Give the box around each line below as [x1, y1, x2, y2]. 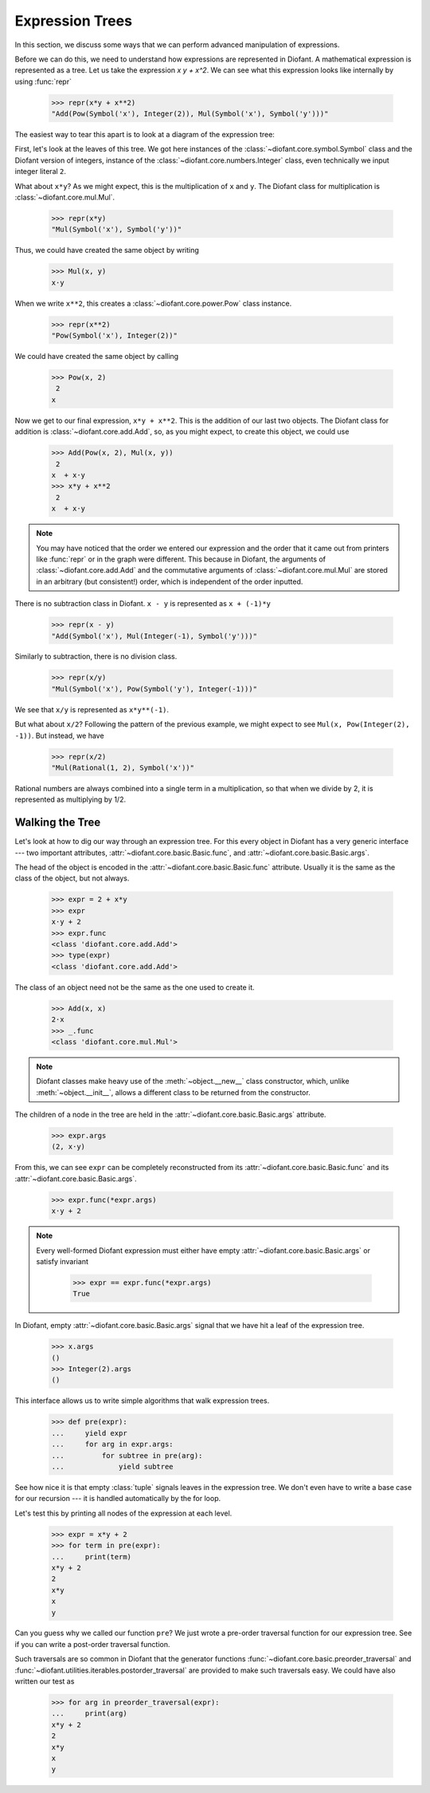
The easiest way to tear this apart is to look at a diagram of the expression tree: [14, 130, 275, 140]
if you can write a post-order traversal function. [14, 1639, 170, 1649]
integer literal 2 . [14, 167, 67, 176]
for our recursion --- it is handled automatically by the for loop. [14, 1494, 221, 1503]
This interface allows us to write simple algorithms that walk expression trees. [14, 1396, 270, 1405]
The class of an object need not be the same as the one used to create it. [14, 982, 255, 992]
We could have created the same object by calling [14, 352, 179, 361]
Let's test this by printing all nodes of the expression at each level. [14, 1508, 233, 1518]
